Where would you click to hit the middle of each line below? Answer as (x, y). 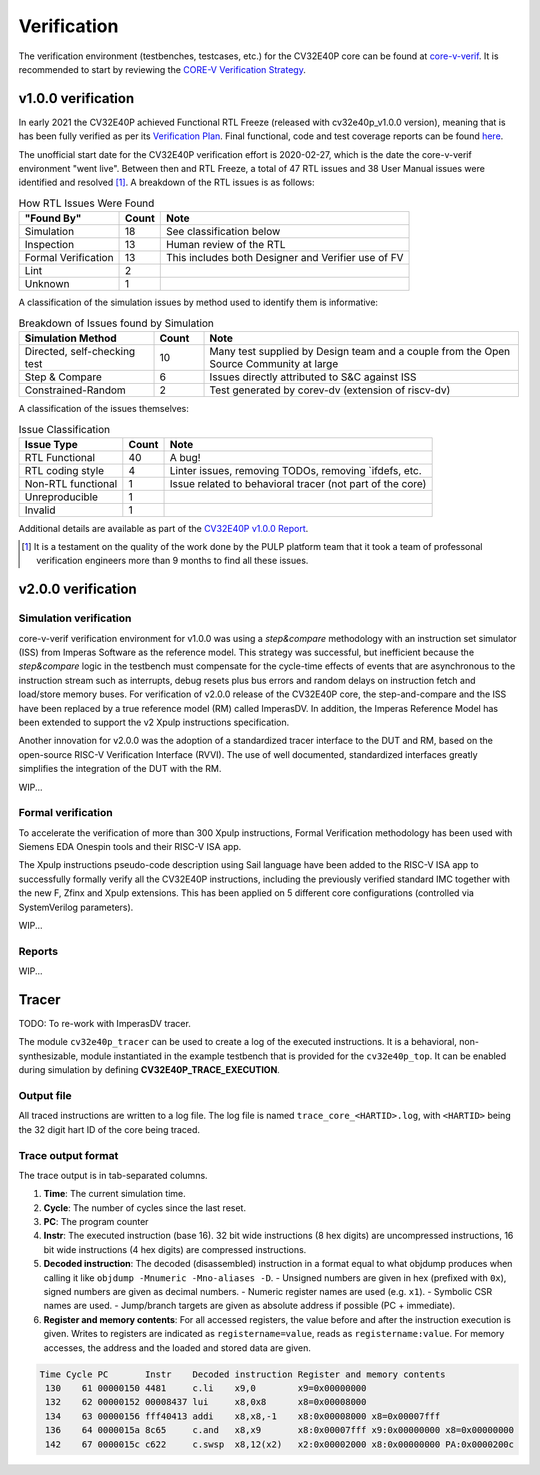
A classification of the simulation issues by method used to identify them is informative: (198, 302)
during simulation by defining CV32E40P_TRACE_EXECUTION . (149, 1070)
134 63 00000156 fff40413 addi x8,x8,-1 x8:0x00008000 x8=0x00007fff (243, 1416)
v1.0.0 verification (76, 98)
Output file (45, 1096)
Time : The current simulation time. (114, 1194)
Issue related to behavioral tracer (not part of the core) (298, 483)
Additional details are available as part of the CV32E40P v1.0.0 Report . (163, 528)
